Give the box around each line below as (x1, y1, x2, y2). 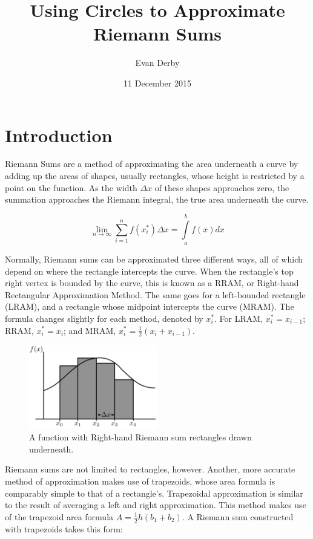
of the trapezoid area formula (5, 510, 114, 523)
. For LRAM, (214, 312, 263, 324)
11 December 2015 (124, 76, 191, 89)
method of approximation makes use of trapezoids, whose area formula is (5, 474, 275, 487)
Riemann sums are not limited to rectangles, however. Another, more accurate (5, 463, 295, 475)
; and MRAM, (64, 324, 116, 336)
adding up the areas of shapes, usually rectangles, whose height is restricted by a (5, 169, 305, 182)
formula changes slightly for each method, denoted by (5, 312, 203, 324)
